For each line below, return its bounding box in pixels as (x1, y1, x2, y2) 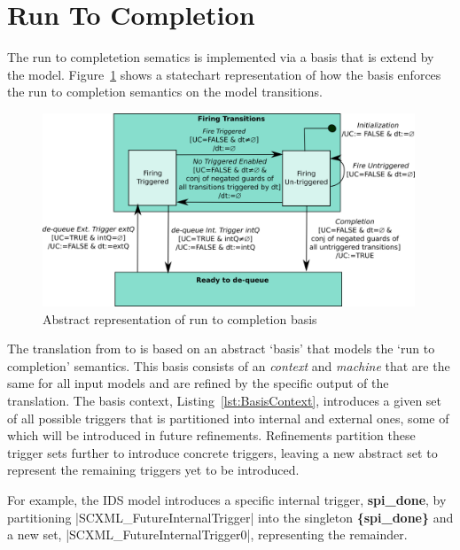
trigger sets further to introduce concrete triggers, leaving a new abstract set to (7, 443, 438, 461)
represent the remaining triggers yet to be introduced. (7, 461, 300, 479)
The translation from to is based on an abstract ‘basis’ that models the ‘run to (7, 339, 435, 358)
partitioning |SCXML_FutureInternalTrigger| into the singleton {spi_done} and (7, 507, 454, 526)
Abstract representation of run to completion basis (43, 309, 317, 328)
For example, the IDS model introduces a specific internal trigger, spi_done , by (7, 490, 447, 508)
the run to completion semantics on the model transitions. (7, 82, 323, 101)
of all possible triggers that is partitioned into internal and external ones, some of (7, 408, 449, 427)
